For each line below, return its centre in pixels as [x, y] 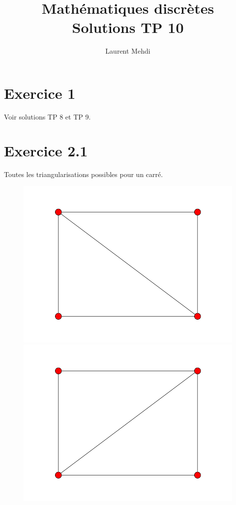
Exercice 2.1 [46, 150]
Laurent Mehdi [128, 51]
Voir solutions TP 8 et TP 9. [47, 116]
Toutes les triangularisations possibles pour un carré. [84, 174]
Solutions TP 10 [128, 27]
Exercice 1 [40, 93]
